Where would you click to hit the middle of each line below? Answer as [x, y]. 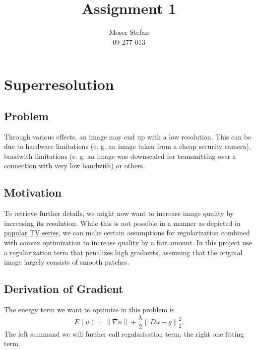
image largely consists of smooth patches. [67, 262]
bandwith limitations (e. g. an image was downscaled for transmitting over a [120, 156]
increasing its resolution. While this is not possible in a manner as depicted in [122, 223]
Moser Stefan [129, 32]
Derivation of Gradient [64, 289]
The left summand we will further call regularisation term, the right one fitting [124, 333]
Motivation [33, 192]
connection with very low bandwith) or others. [75, 166]
